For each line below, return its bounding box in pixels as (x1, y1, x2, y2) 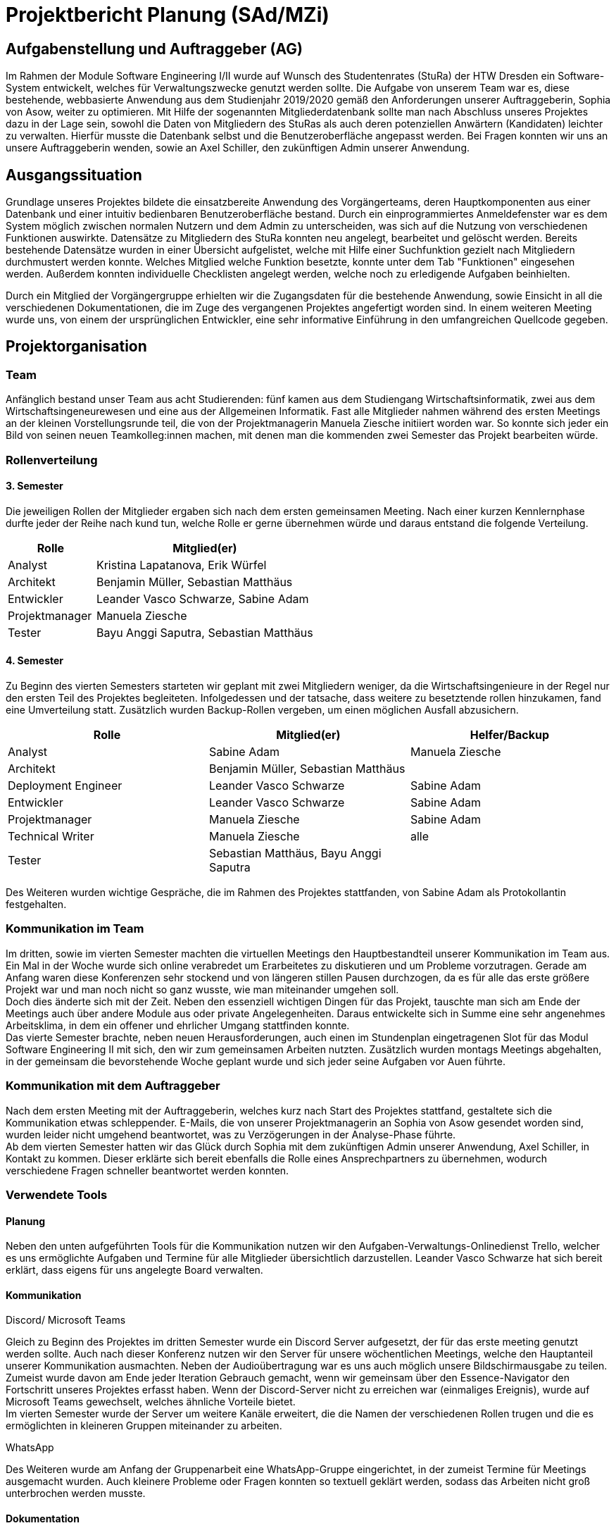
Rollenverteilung (6, 452, 98, 467)
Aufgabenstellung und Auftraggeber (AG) (6, 39, 303, 58)
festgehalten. (6, 898, 67, 911)
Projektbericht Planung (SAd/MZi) (6, 3, 329, 27)
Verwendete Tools (6, 1187, 108, 1202)
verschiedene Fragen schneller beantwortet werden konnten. (6, 1164, 289, 1176)
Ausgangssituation (6, 166, 142, 184)
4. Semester (6, 654, 64, 667)
